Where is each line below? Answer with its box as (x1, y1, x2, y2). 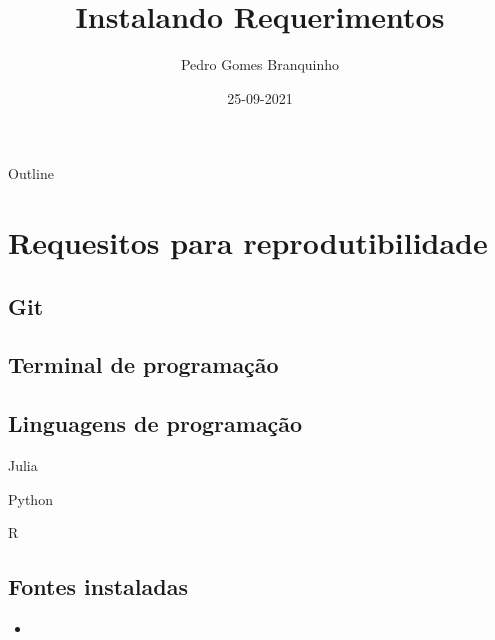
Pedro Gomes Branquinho (180, 54, 340, 75)
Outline (8, 163, 54, 184)
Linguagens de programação (8, 408, 303, 439)
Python (8, 488, 53, 509)
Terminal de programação (8, 349, 279, 380)
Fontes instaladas (8, 571, 188, 602)
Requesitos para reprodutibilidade (8, 222, 488, 263)
